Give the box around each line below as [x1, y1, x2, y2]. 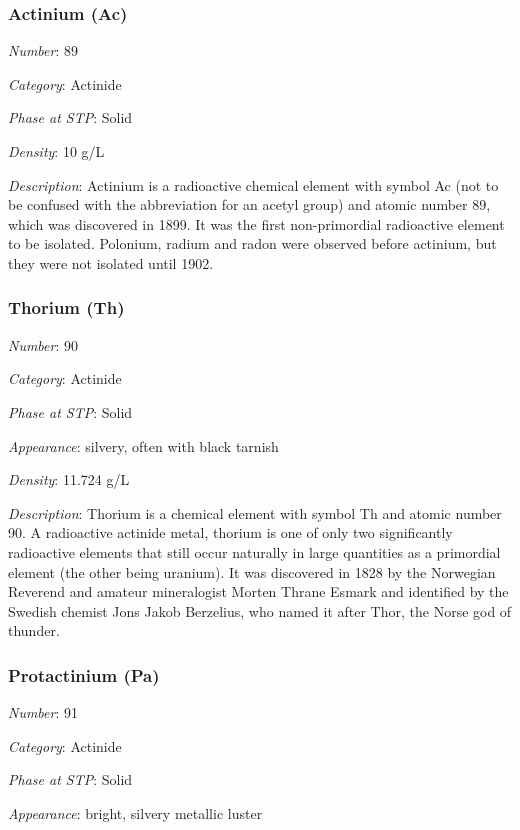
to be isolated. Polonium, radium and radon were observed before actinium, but [8, 233, 497, 254]
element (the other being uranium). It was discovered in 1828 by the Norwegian [8, 561, 496, 582]
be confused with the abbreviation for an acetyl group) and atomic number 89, [8, 194, 491, 215]
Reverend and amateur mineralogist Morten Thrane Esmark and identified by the [8, 581, 509, 602]
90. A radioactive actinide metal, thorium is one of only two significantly [8, 522, 453, 543]
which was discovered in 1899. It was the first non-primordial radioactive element [8, 213, 505, 234]
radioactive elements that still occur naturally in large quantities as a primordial [8, 541, 501, 562]
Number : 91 [8, 702, 79, 723]
